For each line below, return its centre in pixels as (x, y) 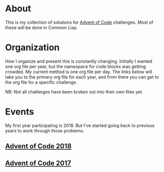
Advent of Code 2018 (38, 146)
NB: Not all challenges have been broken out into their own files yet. (74, 91)
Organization (32, 48)
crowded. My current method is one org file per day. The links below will (79, 72)
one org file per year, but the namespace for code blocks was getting (76, 66)
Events (20, 112)
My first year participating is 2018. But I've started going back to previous (80, 125)
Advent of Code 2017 (38, 163)
